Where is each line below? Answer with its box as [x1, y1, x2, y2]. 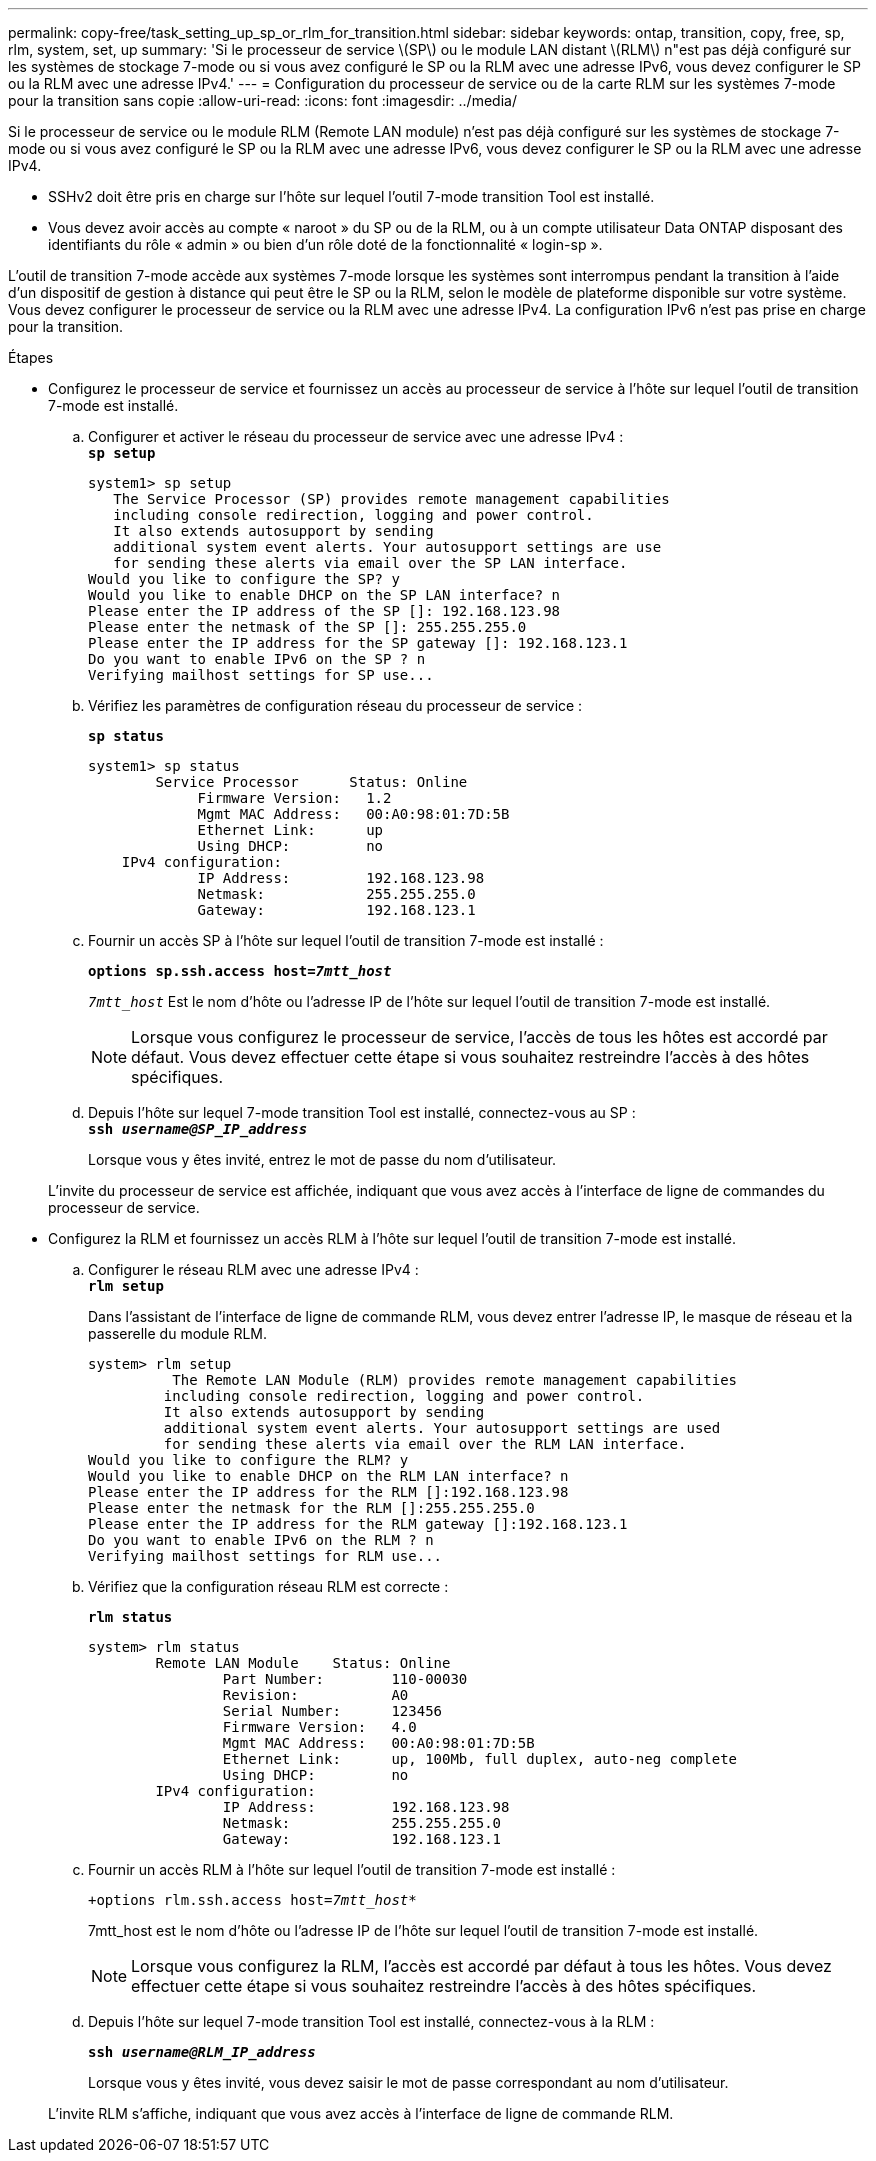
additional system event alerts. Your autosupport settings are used [163, 1420, 721, 1436]
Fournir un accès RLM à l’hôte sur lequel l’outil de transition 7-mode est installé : [88, 1861, 616, 1878]
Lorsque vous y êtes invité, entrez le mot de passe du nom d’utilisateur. [88, 1151, 557, 1168]
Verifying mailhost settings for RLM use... [88, 1548, 443, 1564]
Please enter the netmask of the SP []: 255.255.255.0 [88, 619, 527, 635]
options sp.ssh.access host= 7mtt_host [88, 963, 392, 979]
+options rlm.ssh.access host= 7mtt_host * [88, 1892, 417, 1908]
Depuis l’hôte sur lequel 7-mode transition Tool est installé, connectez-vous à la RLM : [88, 2013, 655, 2030]
